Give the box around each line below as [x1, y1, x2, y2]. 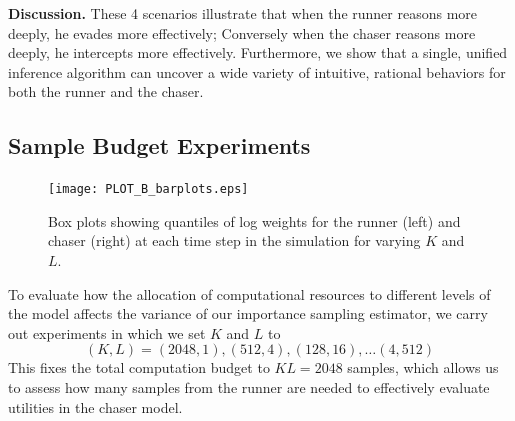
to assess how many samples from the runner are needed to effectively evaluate [8, 376, 490, 397]
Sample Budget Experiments [8, 130, 311, 161]
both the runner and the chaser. [8, 81, 204, 102]
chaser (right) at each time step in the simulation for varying [48, 230, 421, 251]
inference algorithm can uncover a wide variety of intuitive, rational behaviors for [8, 61, 506, 82]
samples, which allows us [347, 357, 499, 378]
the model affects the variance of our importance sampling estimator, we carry [8, 303, 488, 324]
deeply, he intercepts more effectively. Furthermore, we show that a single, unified [8, 42, 508, 63]
